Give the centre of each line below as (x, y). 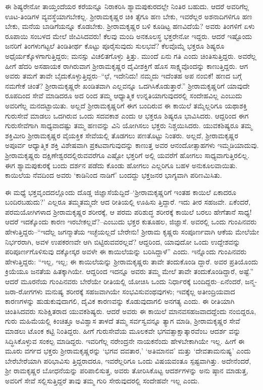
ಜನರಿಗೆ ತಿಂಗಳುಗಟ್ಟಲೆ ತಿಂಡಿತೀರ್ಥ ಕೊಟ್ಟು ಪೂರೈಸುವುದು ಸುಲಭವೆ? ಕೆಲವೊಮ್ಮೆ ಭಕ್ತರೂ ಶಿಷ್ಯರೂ (115, 46)
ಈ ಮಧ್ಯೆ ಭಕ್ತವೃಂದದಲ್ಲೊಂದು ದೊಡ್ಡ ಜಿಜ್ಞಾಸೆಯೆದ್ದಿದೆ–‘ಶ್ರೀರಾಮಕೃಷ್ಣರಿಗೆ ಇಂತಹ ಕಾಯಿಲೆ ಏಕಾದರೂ (121, 192)
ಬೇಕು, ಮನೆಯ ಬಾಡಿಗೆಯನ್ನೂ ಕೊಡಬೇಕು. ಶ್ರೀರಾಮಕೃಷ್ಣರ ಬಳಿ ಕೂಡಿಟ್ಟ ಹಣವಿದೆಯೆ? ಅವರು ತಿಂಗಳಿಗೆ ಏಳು (130, 26)
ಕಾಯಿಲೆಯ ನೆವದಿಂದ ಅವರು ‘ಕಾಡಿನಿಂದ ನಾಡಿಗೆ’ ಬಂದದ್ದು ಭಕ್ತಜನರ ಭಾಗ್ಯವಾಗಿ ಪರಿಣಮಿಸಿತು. (114, 175)
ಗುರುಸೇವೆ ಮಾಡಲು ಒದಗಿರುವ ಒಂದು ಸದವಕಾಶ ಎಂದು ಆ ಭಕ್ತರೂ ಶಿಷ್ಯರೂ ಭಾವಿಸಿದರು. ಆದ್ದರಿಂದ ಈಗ (127, 115)
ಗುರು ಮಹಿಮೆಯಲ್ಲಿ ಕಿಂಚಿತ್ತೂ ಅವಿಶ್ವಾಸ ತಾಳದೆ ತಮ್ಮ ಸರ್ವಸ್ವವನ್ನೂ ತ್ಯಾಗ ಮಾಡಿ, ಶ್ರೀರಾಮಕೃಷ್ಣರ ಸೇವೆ (123, 321)
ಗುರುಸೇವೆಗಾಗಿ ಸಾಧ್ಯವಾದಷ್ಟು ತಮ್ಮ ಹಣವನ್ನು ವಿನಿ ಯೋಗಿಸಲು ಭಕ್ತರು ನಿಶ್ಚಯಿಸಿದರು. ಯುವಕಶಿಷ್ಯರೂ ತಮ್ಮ (129, 125)
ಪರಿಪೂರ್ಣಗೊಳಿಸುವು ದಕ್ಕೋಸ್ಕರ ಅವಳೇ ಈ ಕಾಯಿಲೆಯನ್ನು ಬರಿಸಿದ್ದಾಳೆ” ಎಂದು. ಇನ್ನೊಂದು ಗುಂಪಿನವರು (126, 251)
